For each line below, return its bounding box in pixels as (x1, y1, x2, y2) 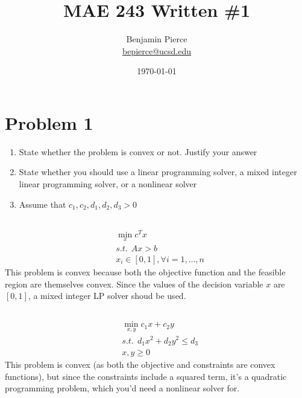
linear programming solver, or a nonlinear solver (19, 178, 197, 190)
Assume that (19, 197, 66, 210)
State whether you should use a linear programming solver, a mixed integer (19, 165, 297, 178)
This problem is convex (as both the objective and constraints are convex (5, 358, 275, 371)
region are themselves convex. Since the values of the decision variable (5, 277, 263, 290)
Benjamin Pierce (126, 33, 187, 45)
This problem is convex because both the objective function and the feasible (5, 266, 286, 278)
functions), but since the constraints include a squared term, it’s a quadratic (5, 370, 287, 382)
